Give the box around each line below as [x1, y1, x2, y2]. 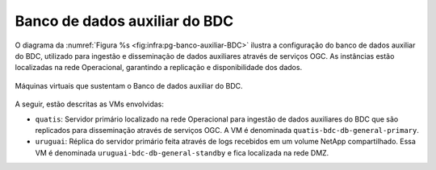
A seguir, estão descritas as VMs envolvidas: [15, 99, 165, 109]
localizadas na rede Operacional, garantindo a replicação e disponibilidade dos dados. [15, 63, 303, 73]
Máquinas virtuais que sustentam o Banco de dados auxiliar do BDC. [15, 81, 243, 90]
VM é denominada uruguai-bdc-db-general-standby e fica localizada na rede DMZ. [35, 147, 329, 157]
